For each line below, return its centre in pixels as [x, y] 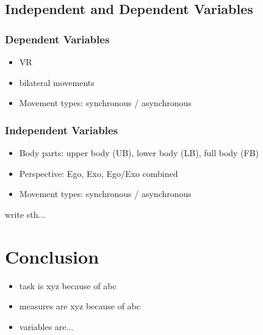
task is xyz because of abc [68, 285]
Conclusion [52, 256]
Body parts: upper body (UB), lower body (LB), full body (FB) [139, 153]
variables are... [46, 326]
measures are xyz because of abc [80, 306]
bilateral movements [57, 82]
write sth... [25, 214]
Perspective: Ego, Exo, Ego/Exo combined [99, 173]
